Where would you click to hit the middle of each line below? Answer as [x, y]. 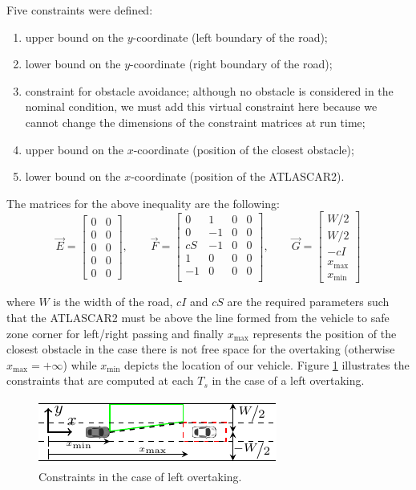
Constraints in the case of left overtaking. [140, 476]
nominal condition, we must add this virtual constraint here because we [201, 106]
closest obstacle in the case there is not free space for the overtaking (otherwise [201, 349]
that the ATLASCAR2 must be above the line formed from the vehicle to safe [198, 317]
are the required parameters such [308, 302]
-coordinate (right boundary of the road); [231, 64]
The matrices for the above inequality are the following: [143, 203]
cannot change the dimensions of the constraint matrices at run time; [195, 122]
